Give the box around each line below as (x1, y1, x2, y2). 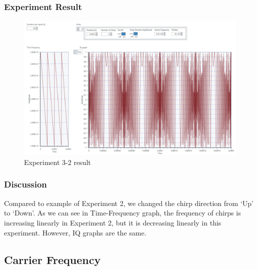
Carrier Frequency (4, 251, 101, 267)
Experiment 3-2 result (24, 156, 91, 167)
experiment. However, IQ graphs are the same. (4, 227, 146, 237)
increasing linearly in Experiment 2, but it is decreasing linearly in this (4, 217, 221, 227)
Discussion (4, 178, 47, 190)
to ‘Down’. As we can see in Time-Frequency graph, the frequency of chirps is (4, 207, 241, 218)
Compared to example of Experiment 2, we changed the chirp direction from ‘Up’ (4, 197, 253, 208)
